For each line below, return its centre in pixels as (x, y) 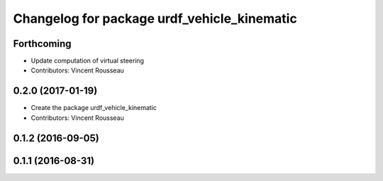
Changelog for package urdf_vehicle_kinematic (155, 18)
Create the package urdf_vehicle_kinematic (94, 108)
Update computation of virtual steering (88, 61)
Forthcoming (42, 44)
